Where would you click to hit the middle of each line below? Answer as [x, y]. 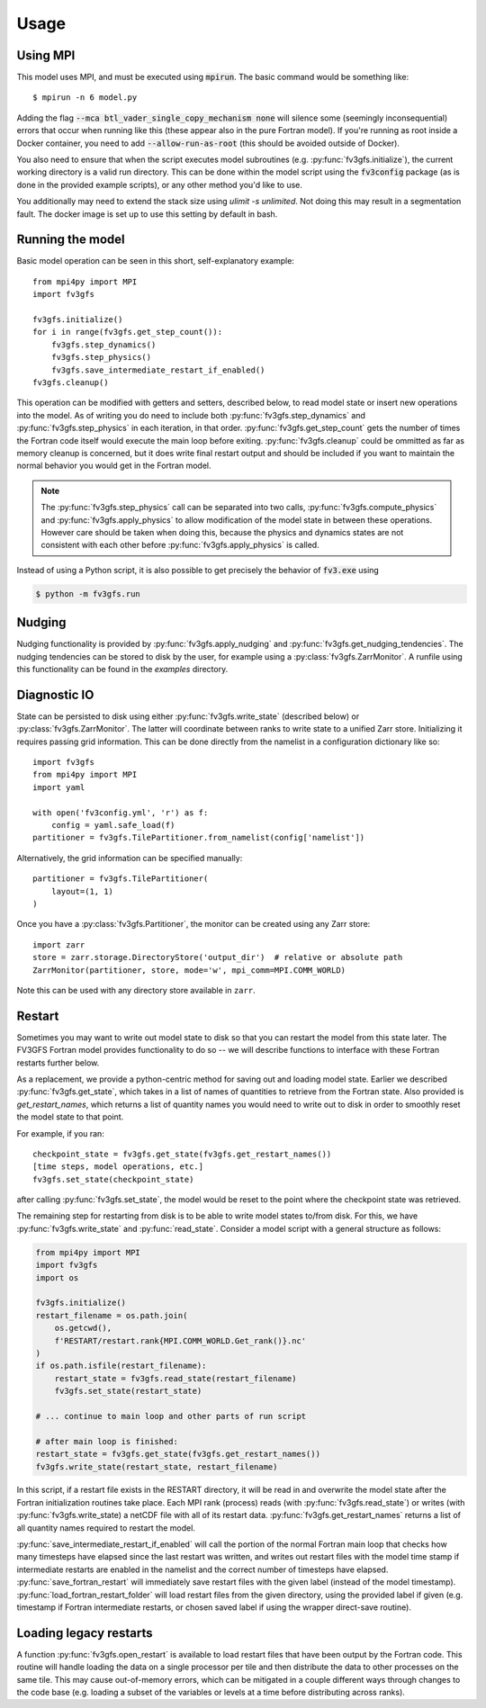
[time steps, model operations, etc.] [118, 1167]
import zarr [59, 944]
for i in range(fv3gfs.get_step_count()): [128, 332]
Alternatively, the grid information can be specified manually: [130, 858]
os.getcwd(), [83, 1328]
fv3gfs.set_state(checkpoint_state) [113, 1179]
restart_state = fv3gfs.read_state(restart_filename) [175, 1378]
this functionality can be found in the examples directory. [122, 669]
